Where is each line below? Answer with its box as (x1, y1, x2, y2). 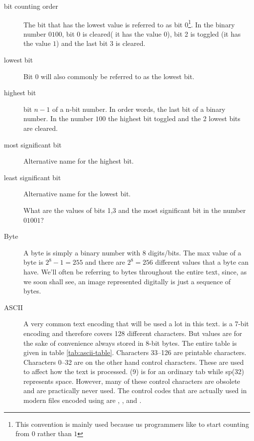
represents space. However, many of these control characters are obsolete (23, 376, 240, 386)
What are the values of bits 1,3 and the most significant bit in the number (23, 205, 246, 215)
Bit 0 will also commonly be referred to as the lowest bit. (23, 71, 194, 81)
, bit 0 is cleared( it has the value (62, 28, 162, 39)
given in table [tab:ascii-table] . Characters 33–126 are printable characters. (23, 347, 247, 357)
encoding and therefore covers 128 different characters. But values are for (23, 328, 242, 338)
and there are (85, 257, 126, 267)
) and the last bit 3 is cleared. (56, 38, 146, 48)
